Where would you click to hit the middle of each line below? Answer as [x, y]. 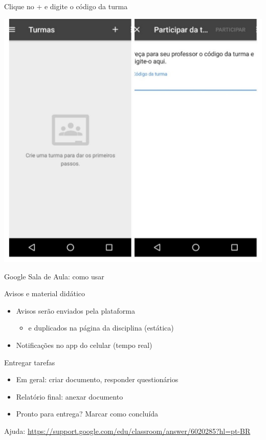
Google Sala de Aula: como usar [54, 276]
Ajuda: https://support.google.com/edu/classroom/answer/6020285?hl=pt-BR [127, 431]
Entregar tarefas [30, 362]
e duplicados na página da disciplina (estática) [101, 328]
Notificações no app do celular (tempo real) [84, 345]
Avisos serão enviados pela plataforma [75, 310]
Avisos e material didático [45, 293]
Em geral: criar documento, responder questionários [97, 379]
